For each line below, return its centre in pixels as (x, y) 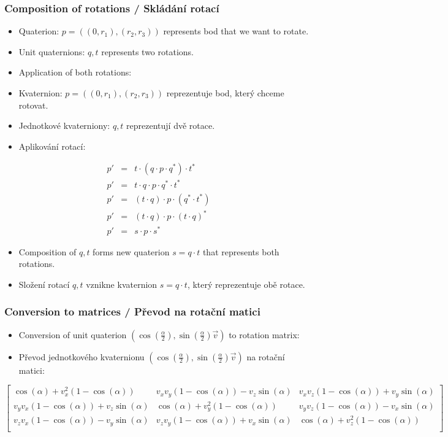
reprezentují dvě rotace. (171, 126)
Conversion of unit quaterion (73, 334)
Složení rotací (44, 284)
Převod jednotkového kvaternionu (82, 356)
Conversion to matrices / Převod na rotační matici (132, 311)
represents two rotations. (147, 51)
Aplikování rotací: (52, 146)
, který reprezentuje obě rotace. (246, 284)
